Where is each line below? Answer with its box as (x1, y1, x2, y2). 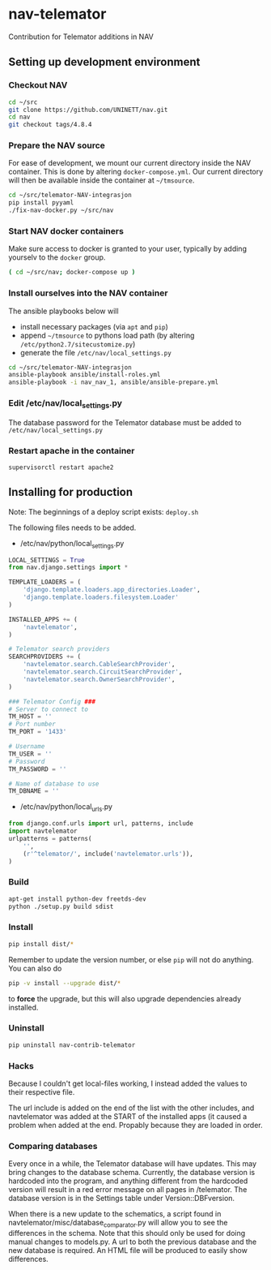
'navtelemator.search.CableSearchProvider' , (23, 661, 176, 669)
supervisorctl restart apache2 (8, 463, 114, 471)
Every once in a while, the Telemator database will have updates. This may (8, 1159, 257, 1169)
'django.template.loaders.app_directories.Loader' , (23, 586, 201, 594)
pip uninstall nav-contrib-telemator (8, 1040, 136, 1049)
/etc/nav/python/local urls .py (19, 802, 113, 814)
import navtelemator (8, 827, 78, 836)
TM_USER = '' (8, 750, 53, 758)
